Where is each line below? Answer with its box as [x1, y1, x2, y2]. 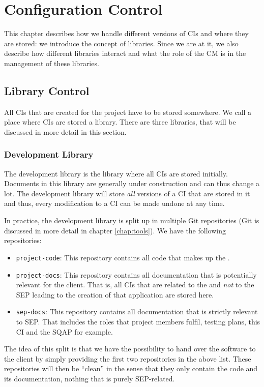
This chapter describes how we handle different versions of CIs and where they [4, 28, 249, 39]
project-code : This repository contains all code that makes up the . [16, 252, 230, 262]
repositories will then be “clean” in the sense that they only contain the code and [4, 363, 258, 374]
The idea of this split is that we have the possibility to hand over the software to [4, 343, 256, 354]
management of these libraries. [4, 57, 99, 68]
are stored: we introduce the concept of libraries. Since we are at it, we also [4, 38, 239, 48]
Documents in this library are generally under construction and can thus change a [4, 178, 260, 189]
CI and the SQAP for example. [16, 326, 113, 337]
